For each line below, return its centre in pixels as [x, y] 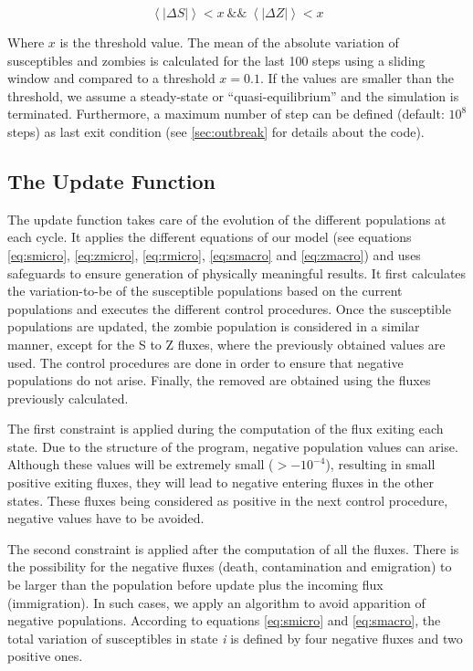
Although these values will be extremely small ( [141, 464]
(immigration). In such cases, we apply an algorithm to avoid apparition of [216, 602]
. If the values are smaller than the [357, 78]
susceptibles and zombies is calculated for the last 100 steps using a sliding [216, 60]
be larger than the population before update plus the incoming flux [195, 585]
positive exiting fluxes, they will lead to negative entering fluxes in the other [221, 482]
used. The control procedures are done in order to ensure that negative [205, 362]
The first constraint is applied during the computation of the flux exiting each [226, 429]
